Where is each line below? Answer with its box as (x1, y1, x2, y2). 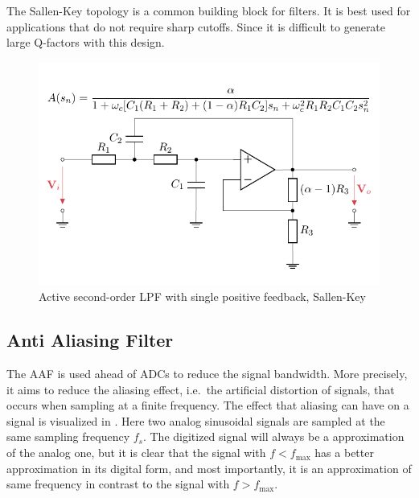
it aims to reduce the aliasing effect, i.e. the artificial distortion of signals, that (6, 381, 395, 397)
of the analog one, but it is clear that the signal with (6, 444, 266, 461)
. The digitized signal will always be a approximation (142, 428, 405, 445)
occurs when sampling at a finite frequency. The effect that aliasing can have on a (6, 397, 409, 414)
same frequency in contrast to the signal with (6, 475, 230, 492)
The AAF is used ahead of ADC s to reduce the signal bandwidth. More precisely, (6, 365, 408, 382)
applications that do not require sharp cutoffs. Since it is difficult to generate (6, 18, 386, 35)
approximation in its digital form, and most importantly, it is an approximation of (6, 459, 412, 476)
